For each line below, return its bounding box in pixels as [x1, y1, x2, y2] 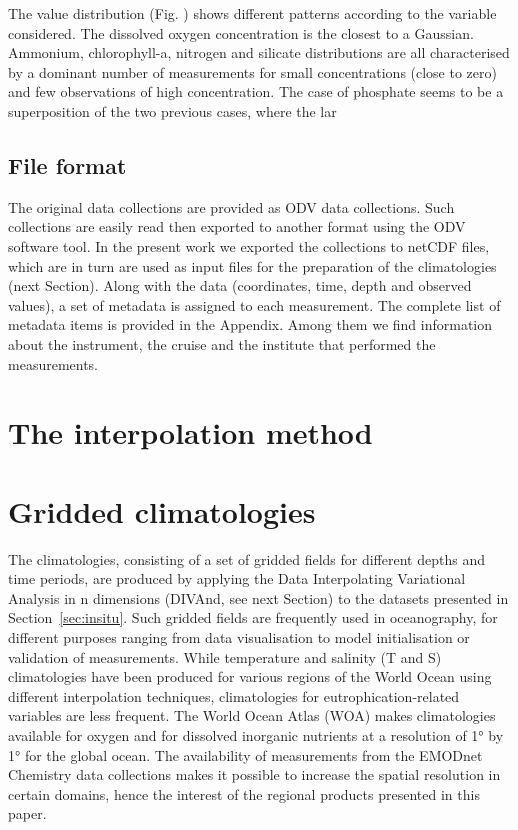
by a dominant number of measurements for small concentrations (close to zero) [8, 61, 497, 82]
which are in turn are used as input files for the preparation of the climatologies [8, 255, 497, 276]
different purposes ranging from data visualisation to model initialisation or [8, 626, 470, 647]
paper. [8, 803, 47, 824]
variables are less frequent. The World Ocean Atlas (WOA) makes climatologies [8, 705, 496, 726]
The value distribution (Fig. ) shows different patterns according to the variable [8, 3, 497, 23]
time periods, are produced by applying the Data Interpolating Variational [8, 568, 466, 589]
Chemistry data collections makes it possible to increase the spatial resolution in [8, 764, 501, 785]
